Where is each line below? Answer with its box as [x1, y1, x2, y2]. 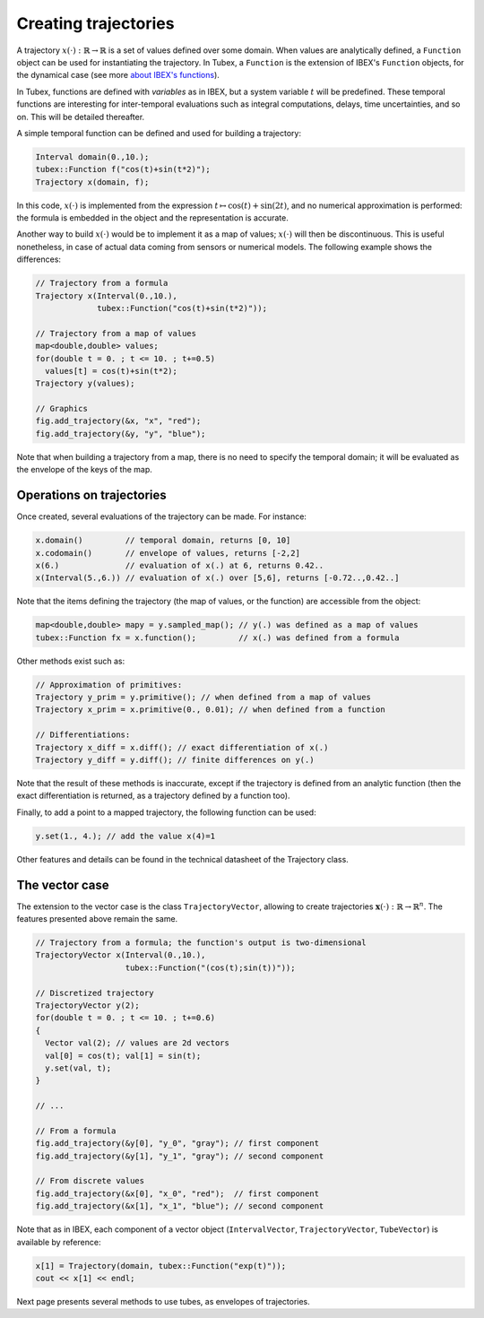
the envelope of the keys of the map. [16, 464, 152, 475]
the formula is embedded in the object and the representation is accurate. [16, 212, 289, 223]
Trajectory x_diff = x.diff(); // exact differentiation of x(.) [35, 742, 329, 752]
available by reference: [16, 1236, 101, 1247]
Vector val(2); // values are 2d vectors [45, 1038, 230, 1048]
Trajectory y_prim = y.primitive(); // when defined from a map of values [35, 692, 372, 703]
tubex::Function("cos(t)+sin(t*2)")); [97, 303, 268, 313]
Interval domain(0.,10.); [35, 152, 150, 161]
